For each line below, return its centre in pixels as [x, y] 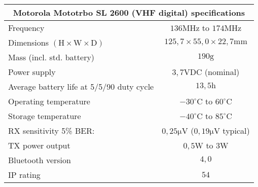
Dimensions [28, 42]
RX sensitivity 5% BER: [51, 130]
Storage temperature [45, 116]
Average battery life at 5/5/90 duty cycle [81, 86]
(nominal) [222, 72]
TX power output [39, 145]
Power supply [32, 72]
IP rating [24, 175]
